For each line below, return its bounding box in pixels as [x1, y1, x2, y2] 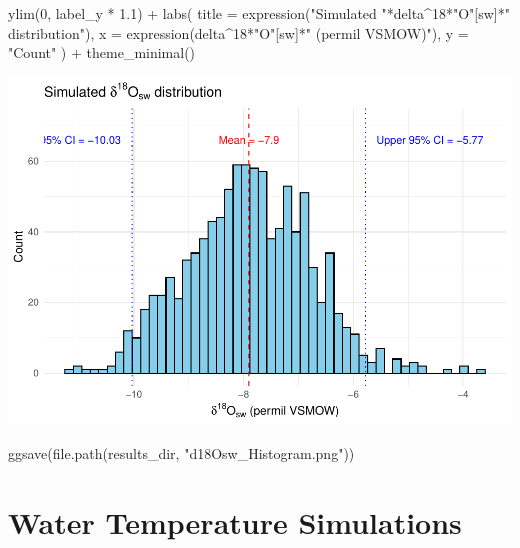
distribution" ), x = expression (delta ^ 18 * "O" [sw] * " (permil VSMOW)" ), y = [8, 22, 469, 43]
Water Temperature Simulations [8, 502, 462, 543]
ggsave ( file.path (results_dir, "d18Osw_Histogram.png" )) [8, 443, 355, 464]
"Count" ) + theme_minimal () [8, 42, 196, 63]
